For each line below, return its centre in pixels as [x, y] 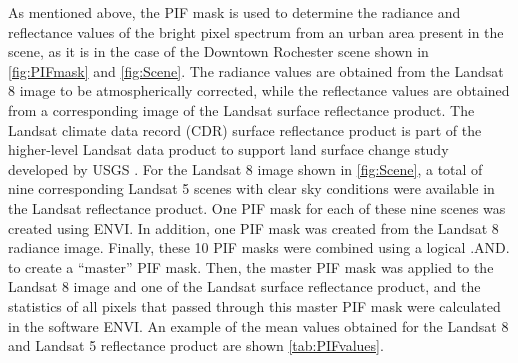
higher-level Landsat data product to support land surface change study [228, 149]
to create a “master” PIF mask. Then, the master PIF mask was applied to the [251, 266]
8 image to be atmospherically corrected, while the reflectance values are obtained [259, 90]
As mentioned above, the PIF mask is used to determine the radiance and [234, 12]
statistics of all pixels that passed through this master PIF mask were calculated [254, 305]
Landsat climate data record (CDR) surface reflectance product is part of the [245, 129]
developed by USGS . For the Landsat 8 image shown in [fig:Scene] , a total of [245, 168]
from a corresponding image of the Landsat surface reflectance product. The [241, 109]
